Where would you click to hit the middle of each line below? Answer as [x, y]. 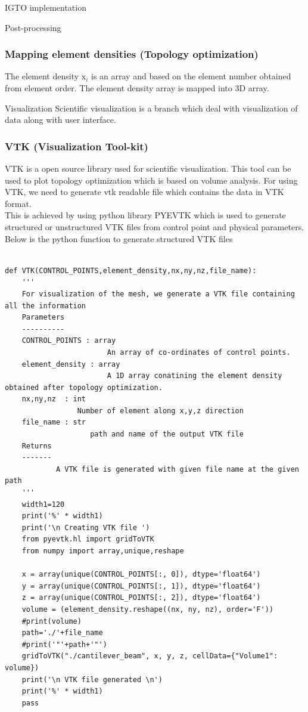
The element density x [46, 76]
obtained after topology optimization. [84, 387]
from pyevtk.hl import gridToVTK [88, 539]
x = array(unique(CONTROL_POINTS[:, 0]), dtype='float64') [141, 575]
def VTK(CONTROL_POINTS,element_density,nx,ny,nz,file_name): [131, 270]
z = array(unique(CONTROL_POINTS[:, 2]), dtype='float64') [141, 598]
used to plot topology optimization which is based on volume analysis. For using [151, 180]
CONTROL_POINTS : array [69, 341]
